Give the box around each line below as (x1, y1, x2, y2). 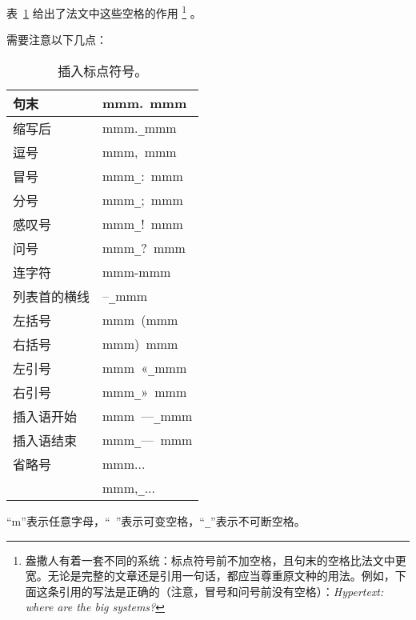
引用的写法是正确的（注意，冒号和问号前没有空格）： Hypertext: (58, 582, 384, 599)
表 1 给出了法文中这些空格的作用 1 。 (6, 2, 202, 21)
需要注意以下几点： (6, 31, 107, 48)
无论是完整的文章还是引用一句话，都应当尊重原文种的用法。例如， (47, 567, 395, 584)
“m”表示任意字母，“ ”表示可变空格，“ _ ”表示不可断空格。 (6, 512, 306, 529)
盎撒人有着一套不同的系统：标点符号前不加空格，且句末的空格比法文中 (25, 551, 395, 568)
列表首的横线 (13, 286, 90, 306)
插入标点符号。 (58, 61, 148, 80)
